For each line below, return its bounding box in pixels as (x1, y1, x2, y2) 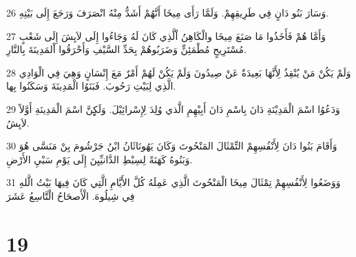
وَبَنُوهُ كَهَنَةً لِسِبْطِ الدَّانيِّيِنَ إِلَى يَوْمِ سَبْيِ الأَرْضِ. (6, 152, 193, 166)
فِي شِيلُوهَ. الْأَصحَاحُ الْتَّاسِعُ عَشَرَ (6, 188, 135, 203)
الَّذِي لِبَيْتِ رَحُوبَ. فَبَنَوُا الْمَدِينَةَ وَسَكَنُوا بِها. (6, 79, 176, 93)
